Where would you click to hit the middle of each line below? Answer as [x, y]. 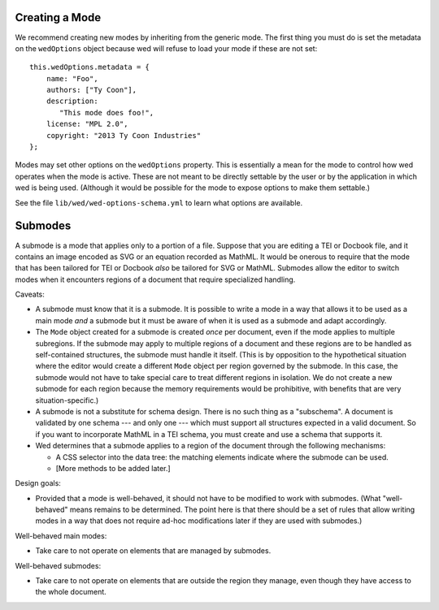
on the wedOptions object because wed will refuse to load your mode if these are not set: [166, 48]
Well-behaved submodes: [58, 565]
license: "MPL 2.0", [87, 124]
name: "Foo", [72, 78]
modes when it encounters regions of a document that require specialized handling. [155, 279]
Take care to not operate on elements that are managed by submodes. [153, 551]
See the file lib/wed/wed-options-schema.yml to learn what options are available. [159, 202]
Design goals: [38, 483]
